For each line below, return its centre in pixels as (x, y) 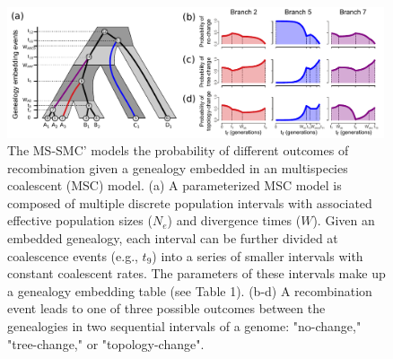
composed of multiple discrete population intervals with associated (190, 202)
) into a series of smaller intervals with (258, 255)
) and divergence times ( (234, 220)
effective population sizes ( (80, 220)
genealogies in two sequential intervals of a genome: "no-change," (184, 326)
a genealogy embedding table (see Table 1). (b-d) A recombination (190, 290)
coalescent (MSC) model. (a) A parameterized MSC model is (175, 185)
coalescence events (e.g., (73, 255)
